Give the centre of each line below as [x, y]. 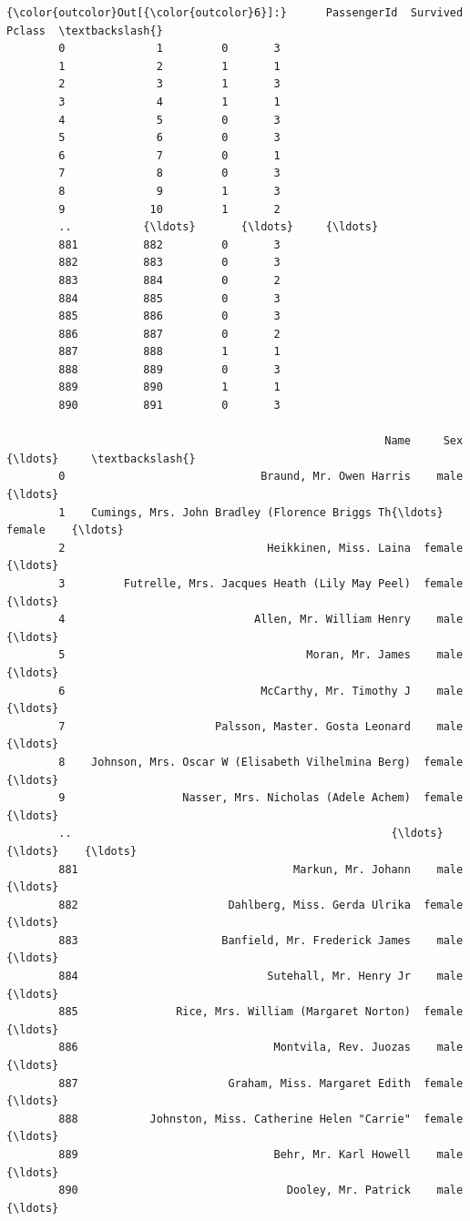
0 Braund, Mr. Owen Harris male [261, 477]
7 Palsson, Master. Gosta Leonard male [261, 726]
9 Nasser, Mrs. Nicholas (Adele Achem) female [261, 798]
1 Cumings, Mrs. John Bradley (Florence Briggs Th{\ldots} [251, 512]
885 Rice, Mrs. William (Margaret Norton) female [261, 1012]
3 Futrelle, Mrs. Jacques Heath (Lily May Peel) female [261, 584]
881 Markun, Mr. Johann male [261, 869]
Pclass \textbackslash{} [85, 31]
